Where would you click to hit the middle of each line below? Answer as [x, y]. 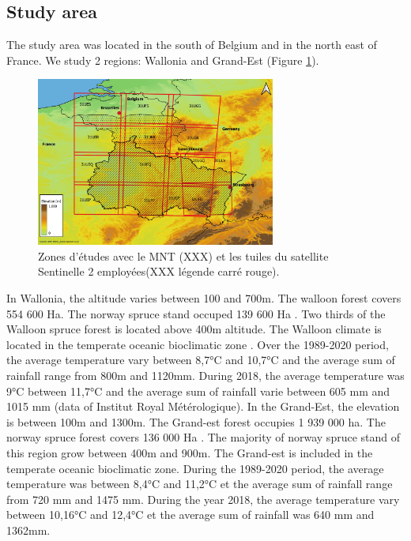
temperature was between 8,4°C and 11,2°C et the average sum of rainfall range [200, 484]
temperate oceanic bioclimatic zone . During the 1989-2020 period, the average [195, 468]
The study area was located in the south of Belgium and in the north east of [192, 45]
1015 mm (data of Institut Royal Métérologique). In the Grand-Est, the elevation [203, 406]
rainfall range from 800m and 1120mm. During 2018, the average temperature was [205, 375]
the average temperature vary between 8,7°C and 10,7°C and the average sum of [201, 360]
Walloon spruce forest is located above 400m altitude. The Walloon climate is [194, 329]
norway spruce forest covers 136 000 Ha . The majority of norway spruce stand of [204, 437]
